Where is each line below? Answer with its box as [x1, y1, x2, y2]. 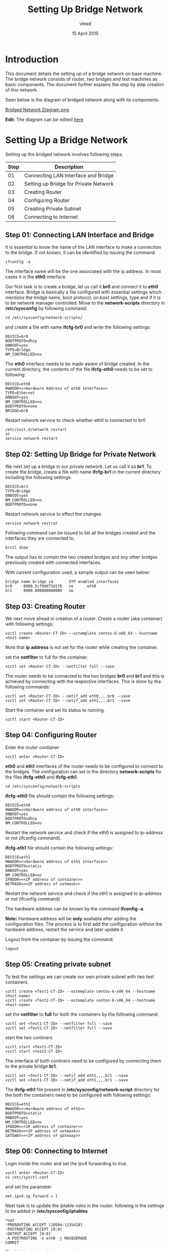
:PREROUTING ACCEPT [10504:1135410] [5, 1222, 83, 1228]
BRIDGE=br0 [5, 408, 28, 414]
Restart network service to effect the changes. [5, 511, 103, 517]
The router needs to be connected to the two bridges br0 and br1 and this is [5, 673, 165, 679]
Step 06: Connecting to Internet [5, 1147, 108, 1156]
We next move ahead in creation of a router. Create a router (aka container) [5, 616, 163, 622]
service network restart [5, 436, 58, 441]
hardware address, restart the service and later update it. [5, 926, 125, 932]
